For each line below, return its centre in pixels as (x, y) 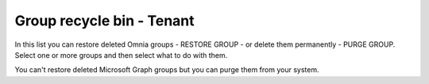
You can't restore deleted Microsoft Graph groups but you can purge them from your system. (167, 70)
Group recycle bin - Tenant (104, 21)
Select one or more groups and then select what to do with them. (121, 55)
